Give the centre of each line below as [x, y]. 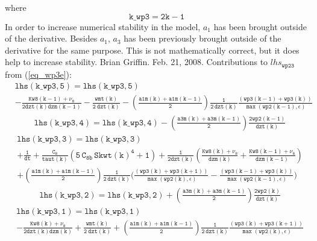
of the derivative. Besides [51, 38]
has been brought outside [260, 26]
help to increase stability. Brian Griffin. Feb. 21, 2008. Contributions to [137, 62]
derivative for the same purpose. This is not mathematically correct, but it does [152, 50]
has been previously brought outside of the [202, 38]
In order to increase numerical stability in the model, [103, 26]
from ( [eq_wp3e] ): [38, 74]
